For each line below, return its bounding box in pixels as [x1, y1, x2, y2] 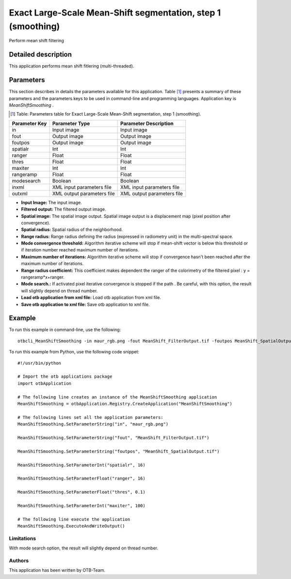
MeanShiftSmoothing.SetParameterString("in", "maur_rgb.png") [17, 421, 169, 427]
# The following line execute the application [17, 516, 130, 522]
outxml [12, 190, 28, 197]
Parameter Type [52, 120, 90, 127]
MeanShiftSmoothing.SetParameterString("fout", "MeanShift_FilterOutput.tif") [17, 435, 210, 440]
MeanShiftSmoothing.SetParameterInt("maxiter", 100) [17, 503, 145, 508]
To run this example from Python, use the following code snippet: [9, 349, 140, 355]
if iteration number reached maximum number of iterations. [21, 247, 139, 253]
